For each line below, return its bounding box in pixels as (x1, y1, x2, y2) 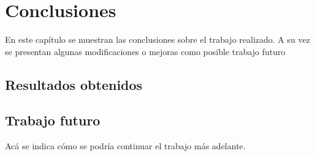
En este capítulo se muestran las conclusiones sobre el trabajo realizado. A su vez (5, 33, 310, 46)
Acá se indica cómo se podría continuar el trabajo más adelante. (5, 139, 246, 152)
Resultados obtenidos (5, 75, 143, 94)
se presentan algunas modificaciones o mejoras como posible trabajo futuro (5, 45, 286, 58)
